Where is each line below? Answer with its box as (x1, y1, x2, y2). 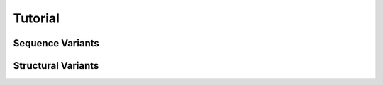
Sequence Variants (13, 37, 99, 49)
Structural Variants (13, 60, 99, 72)
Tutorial (13, 11, 60, 26)
